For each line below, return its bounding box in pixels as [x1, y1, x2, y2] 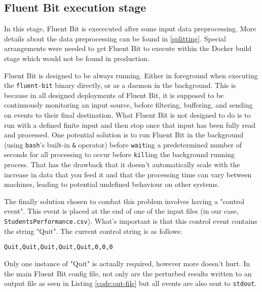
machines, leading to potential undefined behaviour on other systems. [4, 179, 219, 189]
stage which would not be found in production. [4, 53, 149, 63]
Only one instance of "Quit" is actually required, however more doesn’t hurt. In [4, 258, 250, 268]
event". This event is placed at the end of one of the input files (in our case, [4, 206, 239, 216]
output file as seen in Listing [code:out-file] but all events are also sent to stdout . [4, 278, 257, 288]
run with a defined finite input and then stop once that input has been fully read [4, 119, 256, 130]
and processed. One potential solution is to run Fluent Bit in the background [4, 129, 244, 140]
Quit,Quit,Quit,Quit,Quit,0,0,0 [4, 244, 113, 251]
